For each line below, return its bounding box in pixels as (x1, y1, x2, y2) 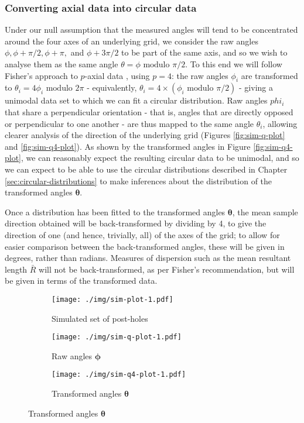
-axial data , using (84, 69, 150, 81)
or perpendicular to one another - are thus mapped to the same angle (5, 117, 254, 129)
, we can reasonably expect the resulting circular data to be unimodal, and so (21, 152, 299, 164)
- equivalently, (87, 81, 137, 94)
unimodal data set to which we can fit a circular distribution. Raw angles (5, 94, 268, 106)
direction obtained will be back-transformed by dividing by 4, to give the (5, 217, 267, 229)
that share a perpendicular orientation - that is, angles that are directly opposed (5, 105, 293, 118)
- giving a (239, 81, 273, 94)
